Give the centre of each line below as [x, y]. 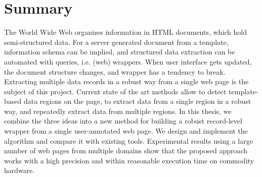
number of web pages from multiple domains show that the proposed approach [126, 151]
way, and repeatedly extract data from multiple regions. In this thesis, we [118, 111]
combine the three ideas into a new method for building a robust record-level [123, 121]
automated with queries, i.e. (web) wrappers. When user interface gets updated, [128, 61]
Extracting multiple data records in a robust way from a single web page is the [126, 81]
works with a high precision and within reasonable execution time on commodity [129, 160]
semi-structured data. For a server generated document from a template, [116, 42]
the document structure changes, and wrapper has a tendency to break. [115, 71]
